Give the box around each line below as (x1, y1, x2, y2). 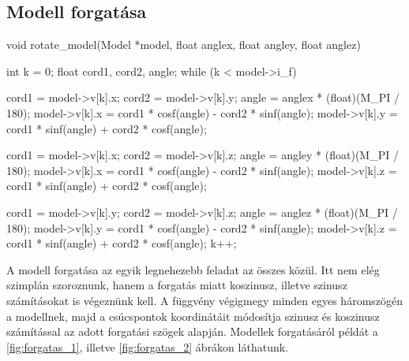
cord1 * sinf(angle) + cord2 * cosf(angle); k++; (6, 235, 237, 251)
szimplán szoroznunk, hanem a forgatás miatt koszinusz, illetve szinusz (6, 277, 347, 293)
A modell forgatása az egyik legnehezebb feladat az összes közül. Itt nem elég (6, 261, 380, 277)
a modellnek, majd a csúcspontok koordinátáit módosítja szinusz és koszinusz (6, 307, 380, 324)
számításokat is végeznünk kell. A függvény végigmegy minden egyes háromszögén (6, 292, 403, 308)
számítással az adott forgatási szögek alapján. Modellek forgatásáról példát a (6, 323, 378, 340)
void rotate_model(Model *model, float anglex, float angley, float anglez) (6, 36, 361, 53)
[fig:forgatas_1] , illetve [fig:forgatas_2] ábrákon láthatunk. (6, 338, 288, 355)
